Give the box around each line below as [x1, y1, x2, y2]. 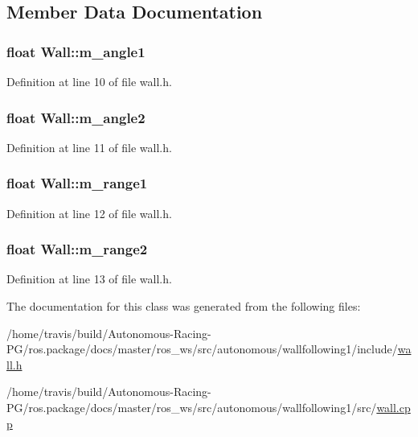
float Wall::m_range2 [6, 239, 148, 259]
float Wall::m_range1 [6, 173, 148, 193]
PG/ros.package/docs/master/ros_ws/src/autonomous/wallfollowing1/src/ [6, 399, 377, 415]
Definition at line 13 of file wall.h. [6, 270, 172, 287]
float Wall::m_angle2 [6, 107, 145, 127]
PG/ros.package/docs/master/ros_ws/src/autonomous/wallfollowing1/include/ [6, 340, 398, 357]
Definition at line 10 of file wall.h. [6, 73, 172, 89]
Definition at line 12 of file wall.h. [6, 204, 172, 221]
